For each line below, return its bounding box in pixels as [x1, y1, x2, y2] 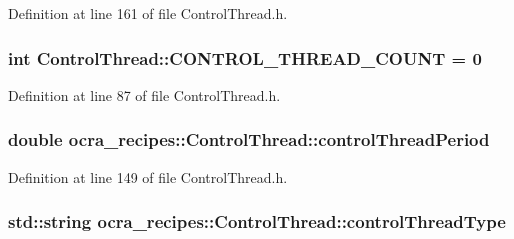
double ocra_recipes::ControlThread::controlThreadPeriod [8, 127, 490, 152]
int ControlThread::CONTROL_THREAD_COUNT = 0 [8, 45, 482, 70]
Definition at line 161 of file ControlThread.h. [8, 3, 288, 23]
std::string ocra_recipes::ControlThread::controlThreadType [8, 209, 506, 234]
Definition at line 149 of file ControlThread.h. [8, 166, 288, 187]
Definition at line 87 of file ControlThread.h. [8, 84, 281, 105]
